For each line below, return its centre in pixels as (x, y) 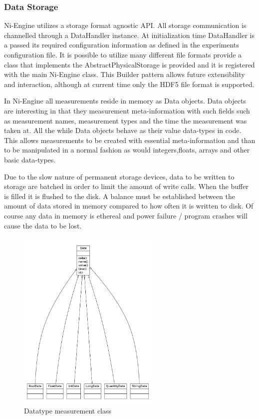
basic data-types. (30, 159)
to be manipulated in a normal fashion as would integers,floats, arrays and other (127, 150)
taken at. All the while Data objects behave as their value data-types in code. (123, 130)
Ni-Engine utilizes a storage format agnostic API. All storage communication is (125, 25)
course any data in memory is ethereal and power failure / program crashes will (126, 215)
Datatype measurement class (68, 411)
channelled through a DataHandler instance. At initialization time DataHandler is (129, 35)
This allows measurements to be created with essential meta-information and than (130, 140)
